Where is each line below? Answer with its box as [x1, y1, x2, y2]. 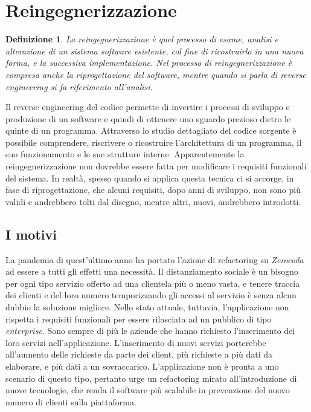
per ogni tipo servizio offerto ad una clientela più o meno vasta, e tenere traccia [5, 276, 300, 289]
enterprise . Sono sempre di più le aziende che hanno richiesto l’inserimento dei [5, 324, 295, 337]
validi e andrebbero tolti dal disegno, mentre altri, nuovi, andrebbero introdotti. [5, 195, 301, 208]
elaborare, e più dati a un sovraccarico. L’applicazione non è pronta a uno [5, 359, 279, 372]
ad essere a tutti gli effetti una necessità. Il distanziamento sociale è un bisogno [5, 265, 299, 278]
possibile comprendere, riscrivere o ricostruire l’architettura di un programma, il [5, 136, 302, 148]
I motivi [5, 224, 57, 243]
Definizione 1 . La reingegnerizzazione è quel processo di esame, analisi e [5, 33, 278, 45]
